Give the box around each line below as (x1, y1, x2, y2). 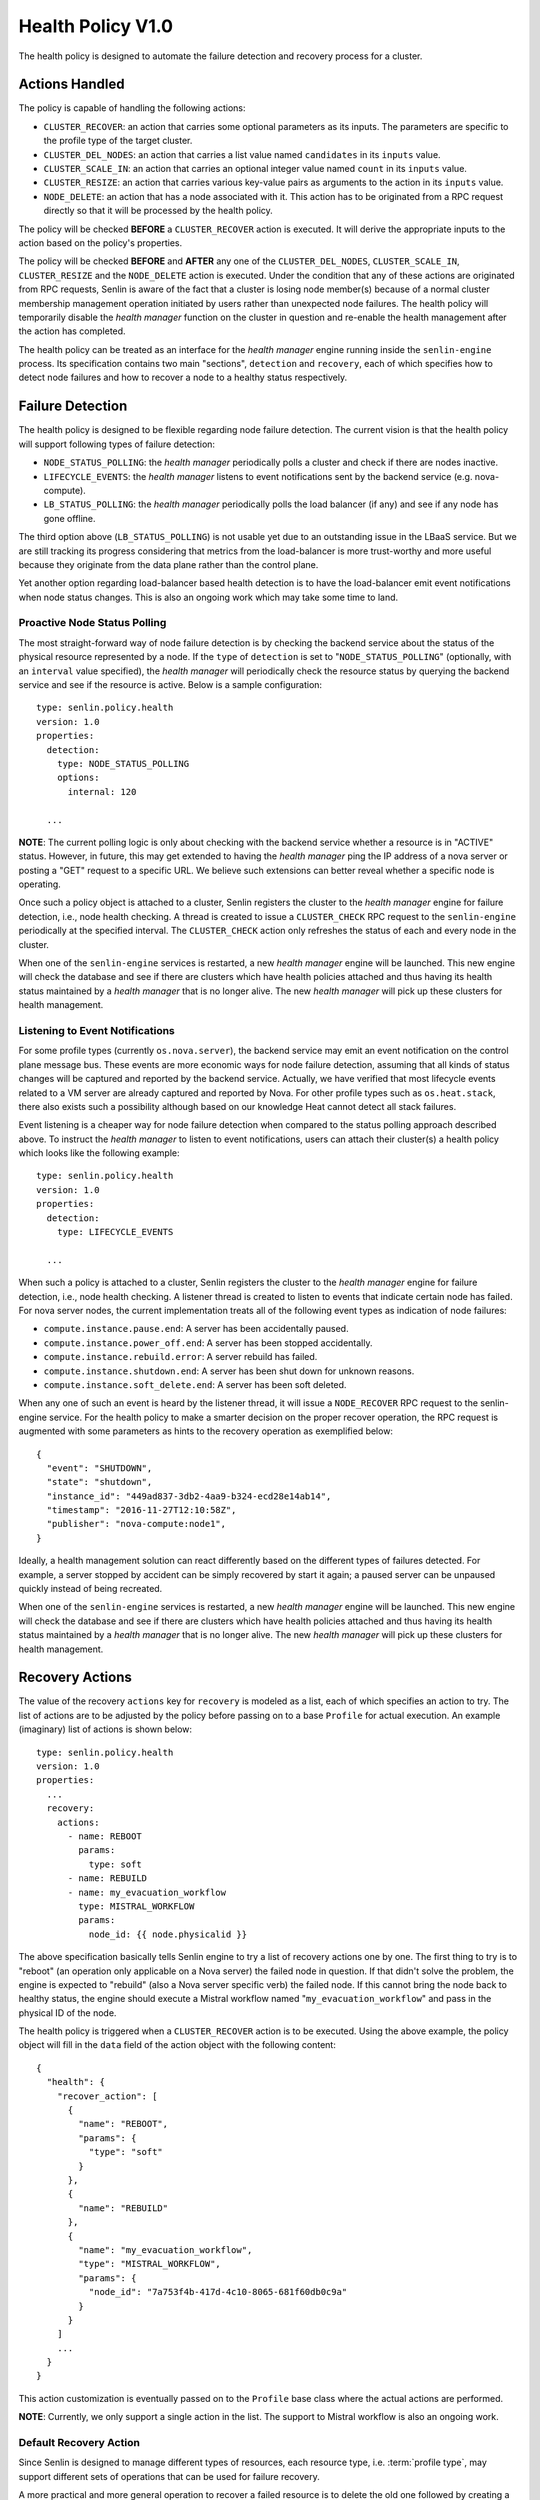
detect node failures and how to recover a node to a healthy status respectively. (18, 371, 348, 384)
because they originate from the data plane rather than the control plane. (18, 558, 319, 570)
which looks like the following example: (18, 1147, 180, 1159)
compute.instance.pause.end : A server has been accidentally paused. (43, 1323, 349, 1335)
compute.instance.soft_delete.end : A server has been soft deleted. (43, 1378, 347, 1390)
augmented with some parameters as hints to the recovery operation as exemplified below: (18, 1425, 394, 1437)
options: (56, 772, 100, 784)
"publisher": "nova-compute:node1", (46, 1518, 227, 1530)
